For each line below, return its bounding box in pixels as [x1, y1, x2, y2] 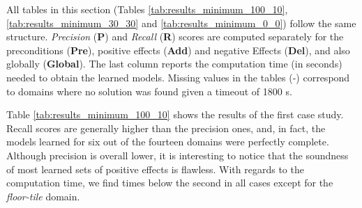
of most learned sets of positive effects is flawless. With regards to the [6, 161, 304, 176]
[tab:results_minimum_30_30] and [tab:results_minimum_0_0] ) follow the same [6, 15, 356, 30]
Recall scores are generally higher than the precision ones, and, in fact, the [6, 120, 326, 135]
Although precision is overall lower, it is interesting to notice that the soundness [6, 147, 349, 162]
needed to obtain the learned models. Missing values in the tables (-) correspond [6, 70, 350, 84]
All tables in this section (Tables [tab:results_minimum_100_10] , [6, 2, 288, 16]
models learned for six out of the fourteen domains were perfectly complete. [6, 134, 329, 149]
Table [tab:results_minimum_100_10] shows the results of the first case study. [6, 107, 344, 122]
